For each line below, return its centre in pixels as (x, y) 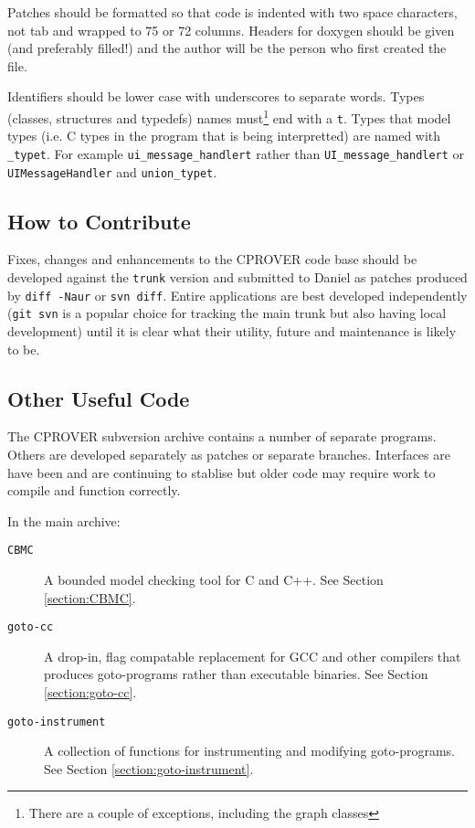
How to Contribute (99, 221)
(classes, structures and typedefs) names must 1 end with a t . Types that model (229, 116)
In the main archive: (64, 520)
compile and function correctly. (94, 490)
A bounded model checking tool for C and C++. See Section (214, 579)
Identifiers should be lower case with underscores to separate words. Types (216, 96)
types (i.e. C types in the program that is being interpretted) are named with (224, 136)
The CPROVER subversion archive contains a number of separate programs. (222, 436)
